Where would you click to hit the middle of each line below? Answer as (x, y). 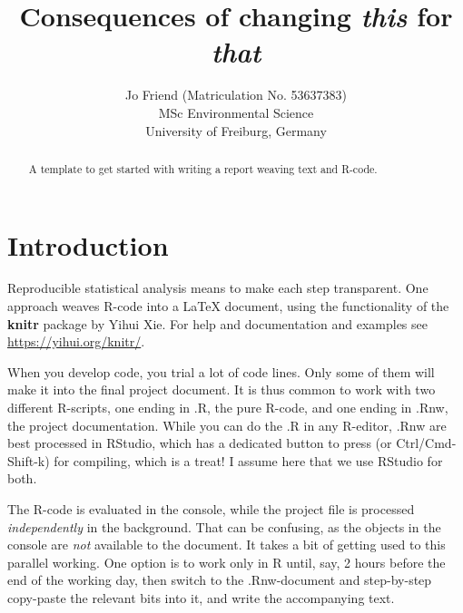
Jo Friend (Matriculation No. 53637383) (236, 95)
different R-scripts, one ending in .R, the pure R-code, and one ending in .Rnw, (228, 408)
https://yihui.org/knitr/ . (76, 341)
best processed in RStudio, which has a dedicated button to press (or (200, 443)
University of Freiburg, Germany (236, 130)
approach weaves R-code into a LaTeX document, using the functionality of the (228, 306)
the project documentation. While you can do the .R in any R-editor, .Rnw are (227, 425)
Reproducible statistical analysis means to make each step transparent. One (218, 288)
